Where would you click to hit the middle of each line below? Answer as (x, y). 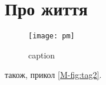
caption (42, 55)
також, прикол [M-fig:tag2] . (53, 75)
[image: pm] (52, 36)
